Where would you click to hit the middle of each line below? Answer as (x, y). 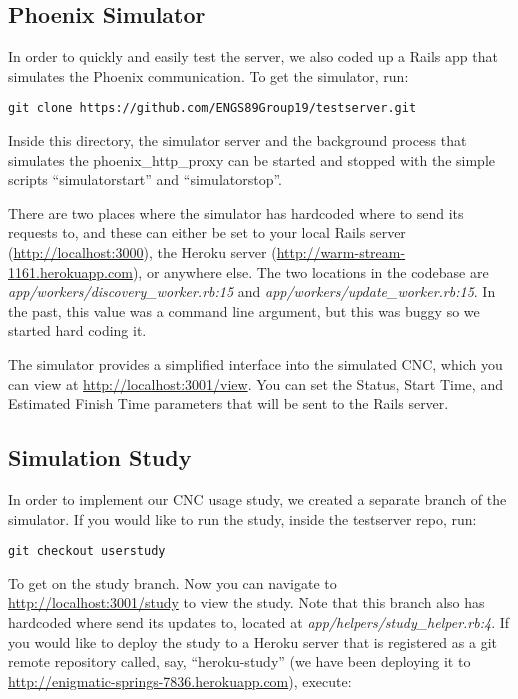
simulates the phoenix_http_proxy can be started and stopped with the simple (251, 159)
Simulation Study (100, 457)
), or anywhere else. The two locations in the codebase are (310, 271)
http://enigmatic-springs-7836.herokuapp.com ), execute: (180, 680)
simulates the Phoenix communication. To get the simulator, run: (208, 75)
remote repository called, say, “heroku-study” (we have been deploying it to (239, 661)
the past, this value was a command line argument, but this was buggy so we (244, 310)
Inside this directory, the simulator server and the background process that (237, 140)
